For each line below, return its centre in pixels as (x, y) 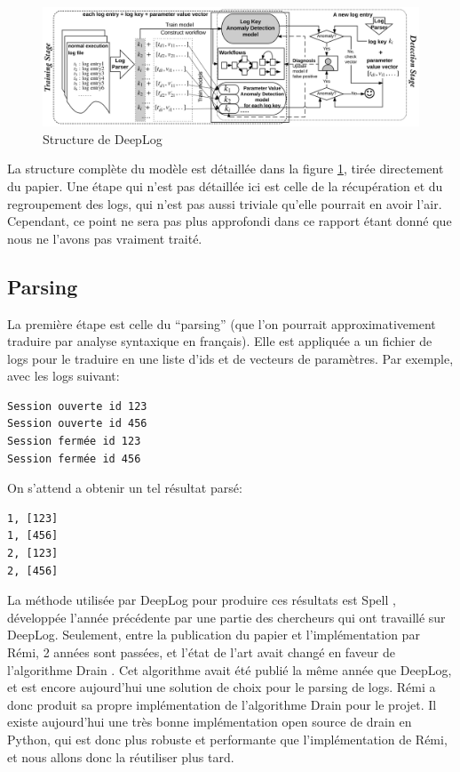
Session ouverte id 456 (77, 424)
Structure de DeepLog (103, 138)
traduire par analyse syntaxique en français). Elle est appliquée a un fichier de (220, 341)
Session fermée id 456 (74, 458)
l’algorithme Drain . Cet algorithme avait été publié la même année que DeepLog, (230, 669)
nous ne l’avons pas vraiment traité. (105, 238)
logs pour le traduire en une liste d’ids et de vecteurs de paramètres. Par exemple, (230, 358)
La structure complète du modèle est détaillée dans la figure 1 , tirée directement (226, 169)
